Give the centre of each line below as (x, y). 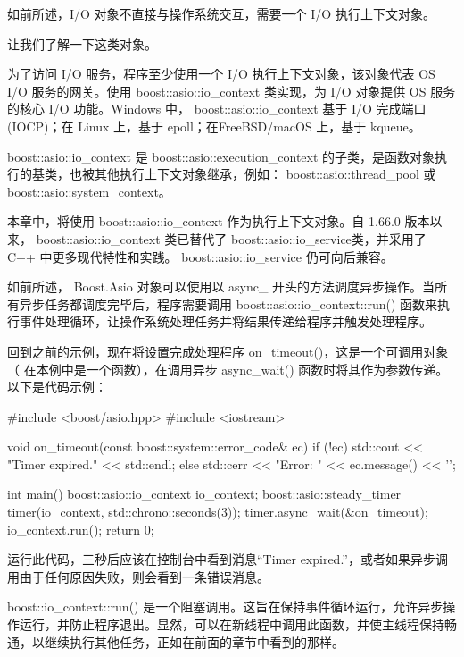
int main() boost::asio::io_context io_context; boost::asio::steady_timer (204, 494)
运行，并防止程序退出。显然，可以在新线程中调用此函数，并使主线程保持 (232, 624)
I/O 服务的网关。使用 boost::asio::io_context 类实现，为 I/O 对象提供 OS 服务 (232, 91)
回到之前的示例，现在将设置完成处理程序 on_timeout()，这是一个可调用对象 (228, 351)
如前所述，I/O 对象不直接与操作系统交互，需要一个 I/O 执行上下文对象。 (221, 13)
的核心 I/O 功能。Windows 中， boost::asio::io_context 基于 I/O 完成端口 (217, 109)
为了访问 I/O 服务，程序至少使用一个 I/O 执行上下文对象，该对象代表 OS (221, 74)
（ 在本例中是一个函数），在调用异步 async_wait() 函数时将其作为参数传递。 (228, 369)
